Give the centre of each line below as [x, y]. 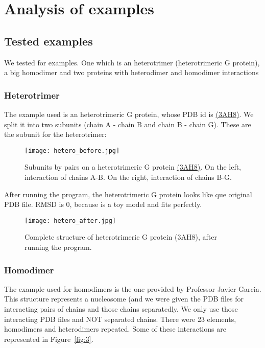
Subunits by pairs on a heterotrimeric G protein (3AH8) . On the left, [133, 167]
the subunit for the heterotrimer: [55, 134]
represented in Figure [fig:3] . [49, 339]
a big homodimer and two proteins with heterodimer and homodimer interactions [131, 72]
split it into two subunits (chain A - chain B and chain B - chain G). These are [128, 124]
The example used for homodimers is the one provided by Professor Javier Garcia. [133, 288]
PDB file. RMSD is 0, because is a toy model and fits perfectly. [103, 204]
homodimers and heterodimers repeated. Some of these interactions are [115, 329]
